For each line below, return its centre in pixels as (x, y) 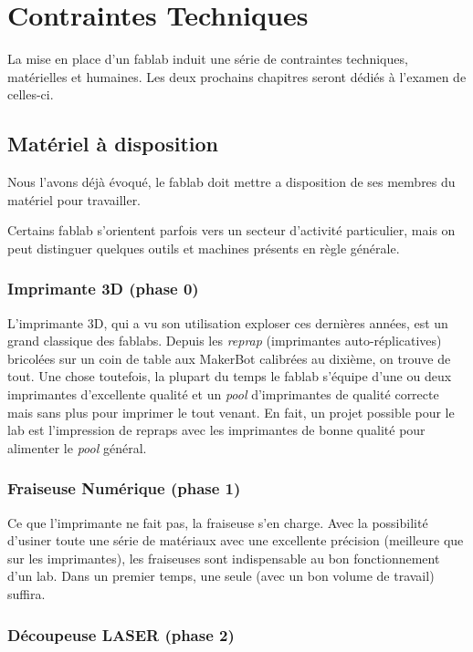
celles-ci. (31, 94)
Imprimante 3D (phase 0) (103, 289)
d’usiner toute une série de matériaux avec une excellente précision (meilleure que (236, 540)
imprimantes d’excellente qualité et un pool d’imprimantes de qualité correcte (223, 394)
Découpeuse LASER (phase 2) (121, 634)
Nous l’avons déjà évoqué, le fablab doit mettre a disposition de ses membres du (231, 182)
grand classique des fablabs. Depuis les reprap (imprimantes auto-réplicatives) (225, 341)
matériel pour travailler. (74, 199)
